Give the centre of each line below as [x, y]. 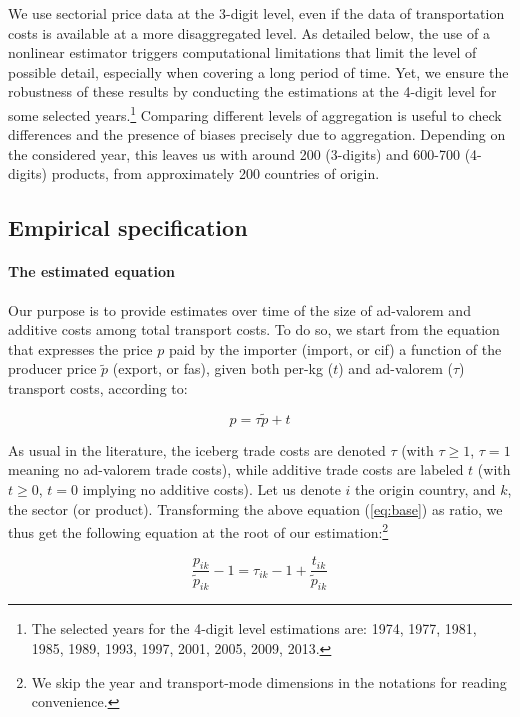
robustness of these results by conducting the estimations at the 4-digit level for [252, 91]
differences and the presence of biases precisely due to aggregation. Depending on [257, 134]
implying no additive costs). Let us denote [211, 488]
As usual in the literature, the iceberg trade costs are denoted [197, 449]
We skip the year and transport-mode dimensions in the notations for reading [269, 681]
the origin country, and [425, 488]
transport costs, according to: [98, 387]
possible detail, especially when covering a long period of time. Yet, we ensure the [258, 71]
